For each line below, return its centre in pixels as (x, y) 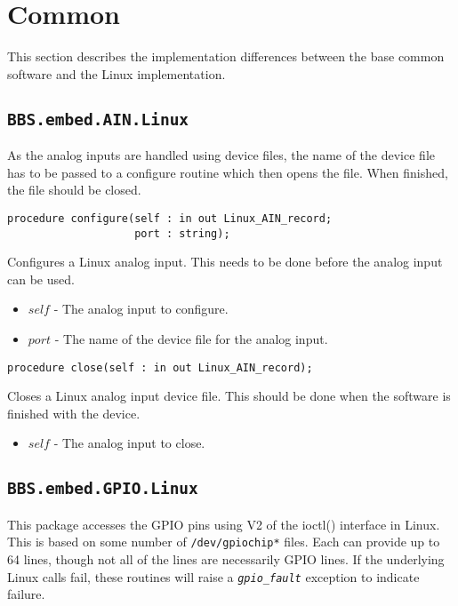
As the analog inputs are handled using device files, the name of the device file (221, 155)
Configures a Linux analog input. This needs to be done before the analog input (225, 262)
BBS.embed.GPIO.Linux (103, 489)
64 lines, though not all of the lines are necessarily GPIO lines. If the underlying (226, 559)
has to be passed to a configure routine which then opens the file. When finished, (228, 172)
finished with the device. (74, 413)
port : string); (182, 233)
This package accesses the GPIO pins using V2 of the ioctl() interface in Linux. (224, 524)
